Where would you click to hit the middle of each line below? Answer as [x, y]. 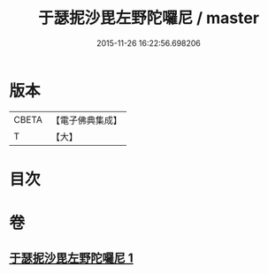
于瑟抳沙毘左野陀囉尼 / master [149, 18]
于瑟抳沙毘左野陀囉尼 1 [72, 259]
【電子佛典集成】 [86, 120]
